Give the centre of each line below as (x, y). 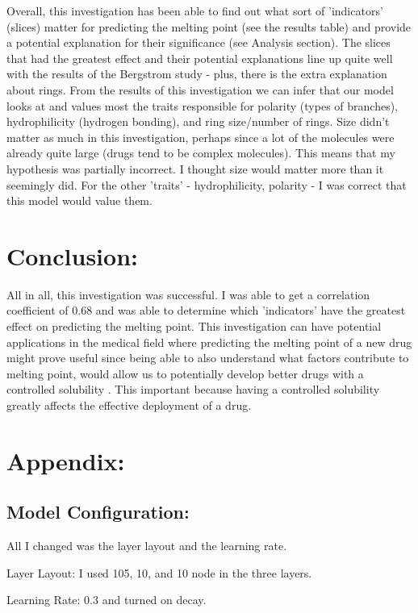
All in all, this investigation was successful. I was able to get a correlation (188, 294)
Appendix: (66, 460)
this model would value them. (79, 200)
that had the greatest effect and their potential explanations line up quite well (200, 58)
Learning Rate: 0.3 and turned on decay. (107, 600)
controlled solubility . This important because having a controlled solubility (193, 389)
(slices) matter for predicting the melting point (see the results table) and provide (209, 26)
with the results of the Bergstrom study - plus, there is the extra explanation (197, 74)
